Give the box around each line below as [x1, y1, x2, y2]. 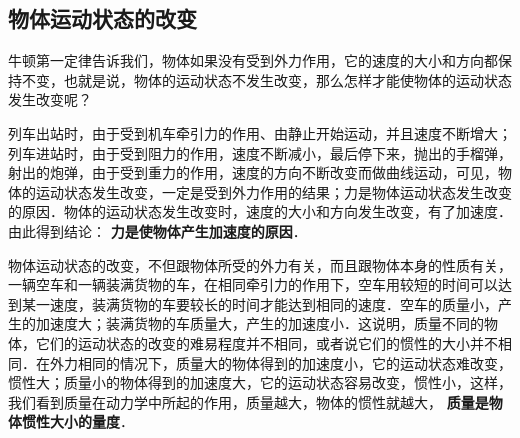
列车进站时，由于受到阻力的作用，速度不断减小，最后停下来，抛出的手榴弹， [8, 142, 512, 163]
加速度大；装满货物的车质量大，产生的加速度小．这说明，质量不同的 [35, 313, 484, 334]
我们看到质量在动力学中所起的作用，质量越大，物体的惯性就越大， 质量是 [8, 391, 489, 412]
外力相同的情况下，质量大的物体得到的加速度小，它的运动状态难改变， [49, 352, 512, 373]
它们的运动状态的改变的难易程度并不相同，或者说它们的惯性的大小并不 [35, 332, 498, 353]
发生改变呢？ [8, 89, 92, 110]
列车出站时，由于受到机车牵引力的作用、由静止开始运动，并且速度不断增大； [8, 122, 512, 143]
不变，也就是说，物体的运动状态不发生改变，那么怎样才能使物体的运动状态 [21, 69, 512, 90]
